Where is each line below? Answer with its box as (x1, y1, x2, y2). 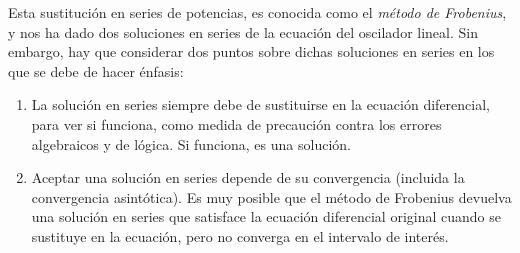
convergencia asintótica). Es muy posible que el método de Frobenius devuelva (31, 186, 512, 207)
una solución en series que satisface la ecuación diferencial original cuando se (31, 206, 501, 227)
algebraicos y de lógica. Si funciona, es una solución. (31, 133, 351, 154)
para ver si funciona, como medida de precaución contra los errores (31, 113, 442, 134)
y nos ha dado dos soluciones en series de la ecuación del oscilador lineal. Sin (8, 21, 478, 42)
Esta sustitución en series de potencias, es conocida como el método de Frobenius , (8, 2, 507, 22)
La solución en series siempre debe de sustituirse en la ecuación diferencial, (31, 94, 490, 115)
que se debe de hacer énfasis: (8, 60, 184, 81)
